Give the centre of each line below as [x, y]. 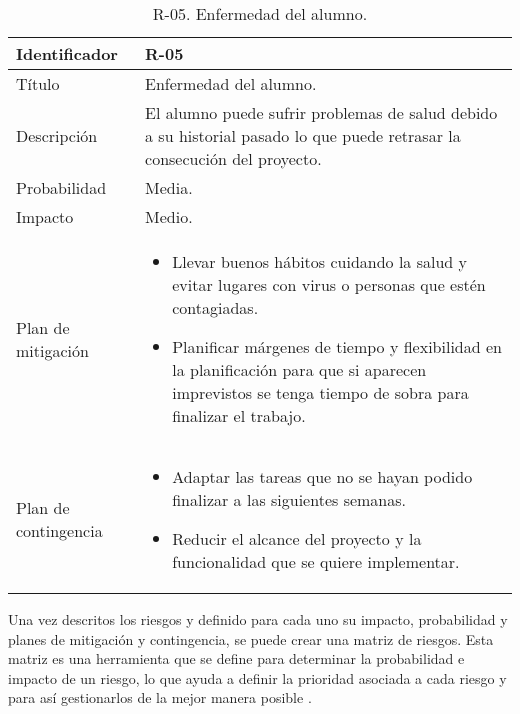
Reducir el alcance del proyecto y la [297, 538]
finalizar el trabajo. [239, 415]
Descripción [57, 135]
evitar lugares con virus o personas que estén [329, 284]
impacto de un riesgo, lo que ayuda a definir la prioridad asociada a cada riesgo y [257, 677]
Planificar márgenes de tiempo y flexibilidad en [337, 346]
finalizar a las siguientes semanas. [289, 499]
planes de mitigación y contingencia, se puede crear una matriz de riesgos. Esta [251, 638]
